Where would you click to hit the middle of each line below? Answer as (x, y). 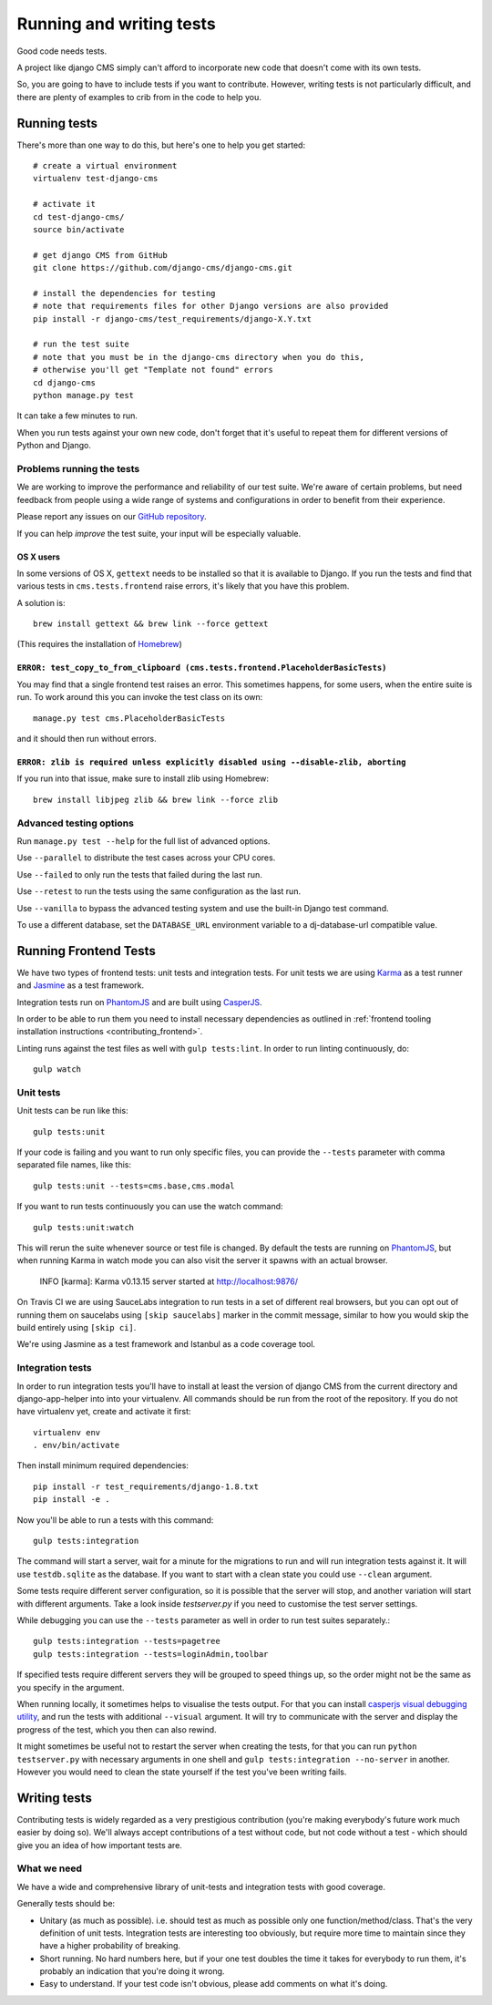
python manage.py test (84, 396)
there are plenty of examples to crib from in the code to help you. (139, 97)
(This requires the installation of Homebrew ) (99, 644)
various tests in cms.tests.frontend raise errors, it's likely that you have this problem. (183, 586)
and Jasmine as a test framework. (81, 985)
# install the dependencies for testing (124, 293)
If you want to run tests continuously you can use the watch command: (150, 1207)
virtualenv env (67, 1432)
